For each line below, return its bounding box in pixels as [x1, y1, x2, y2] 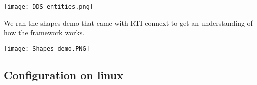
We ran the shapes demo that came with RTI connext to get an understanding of [4, 17, 253, 28]
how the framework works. [4, 27, 85, 38]
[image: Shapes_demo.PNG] [4, 45, 90, 52]
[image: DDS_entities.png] [4, 3, 93, 10]
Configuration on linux [4, 67, 124, 82]
